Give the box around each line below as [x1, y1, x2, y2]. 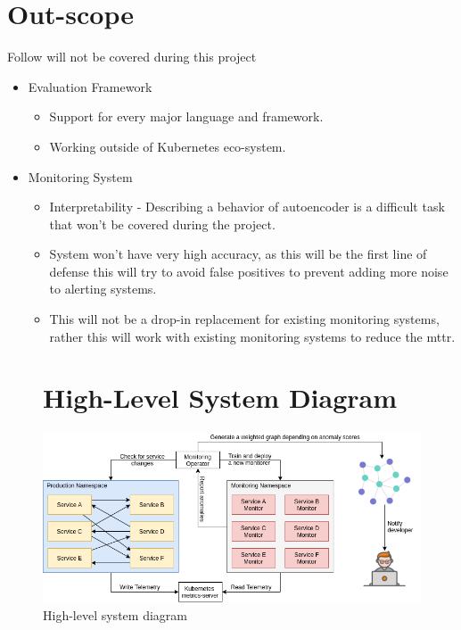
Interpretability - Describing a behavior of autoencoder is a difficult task [49, 197, 445, 216]
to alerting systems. [49, 279, 157, 298]
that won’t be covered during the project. [49, 214, 276, 233]
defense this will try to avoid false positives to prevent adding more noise [49, 261, 449, 280]
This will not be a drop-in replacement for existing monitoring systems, [49, 310, 440, 328]
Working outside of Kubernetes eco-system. [49, 137, 286, 155]
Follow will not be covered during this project [7, 47, 257, 66]
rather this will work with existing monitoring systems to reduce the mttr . [49, 327, 456, 345]
